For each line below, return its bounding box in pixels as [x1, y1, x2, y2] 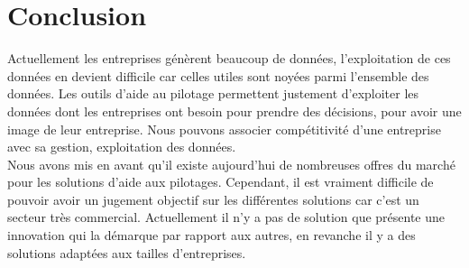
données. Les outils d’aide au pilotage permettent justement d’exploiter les [7, 84, 419, 103]
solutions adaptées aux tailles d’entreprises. [7, 243, 246, 262]
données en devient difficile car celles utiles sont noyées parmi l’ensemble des [7, 66, 429, 85]
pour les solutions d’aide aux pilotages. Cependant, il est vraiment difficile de [7, 172, 434, 191]
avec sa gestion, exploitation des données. [7, 137, 236, 156]
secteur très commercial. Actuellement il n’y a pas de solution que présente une [7, 208, 446, 226]
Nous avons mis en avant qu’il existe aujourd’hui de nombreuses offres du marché [7, 154, 455, 173]
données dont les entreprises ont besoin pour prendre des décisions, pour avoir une [7, 101, 462, 120]
